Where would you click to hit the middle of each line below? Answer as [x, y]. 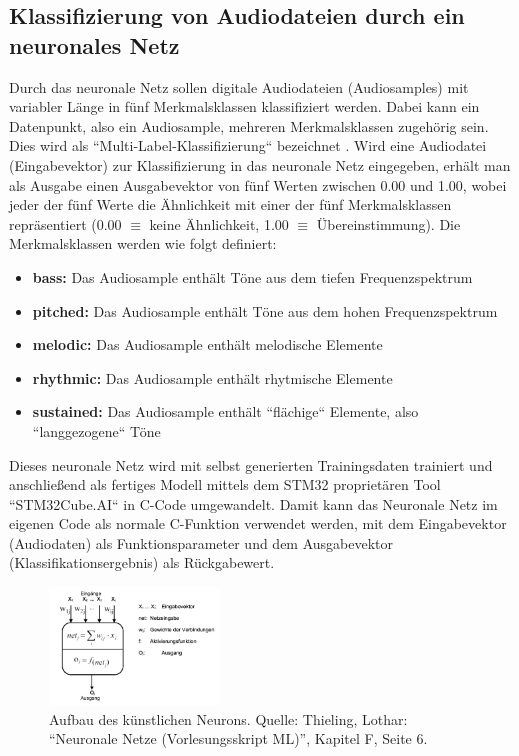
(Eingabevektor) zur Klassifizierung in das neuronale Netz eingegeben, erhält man [260, 164]
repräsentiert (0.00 [65, 223]
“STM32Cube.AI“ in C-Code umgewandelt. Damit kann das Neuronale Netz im [253, 503]
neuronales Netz [94, 44]
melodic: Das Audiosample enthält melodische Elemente [207, 344]
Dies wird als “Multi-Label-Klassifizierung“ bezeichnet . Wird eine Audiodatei [248, 145]
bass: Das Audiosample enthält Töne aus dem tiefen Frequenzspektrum [252, 276]
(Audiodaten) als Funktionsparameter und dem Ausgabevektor [201, 542]
